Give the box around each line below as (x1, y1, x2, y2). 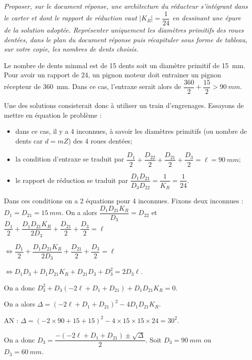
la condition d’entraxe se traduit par (15, 154, 124, 164)
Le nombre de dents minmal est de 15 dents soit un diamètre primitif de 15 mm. (4, 60, 246, 70)
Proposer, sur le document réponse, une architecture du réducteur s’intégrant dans (4, 1, 248, 11)
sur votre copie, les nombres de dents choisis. (4, 44, 138, 54)
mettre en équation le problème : (4, 109, 102, 120)
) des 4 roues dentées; (68, 135, 133, 145)
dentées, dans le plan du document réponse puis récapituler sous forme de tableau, (4, 34, 248, 44)
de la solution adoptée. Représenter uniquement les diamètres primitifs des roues (4, 25, 244, 35)
